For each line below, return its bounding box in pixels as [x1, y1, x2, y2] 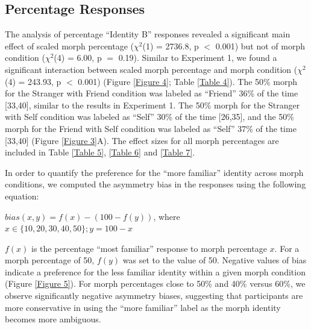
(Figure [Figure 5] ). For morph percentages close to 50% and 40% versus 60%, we [5, 277, 306, 290]
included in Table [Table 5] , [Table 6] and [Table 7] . [5, 146, 195, 158]
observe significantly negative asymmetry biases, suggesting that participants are [5, 289, 303, 302]
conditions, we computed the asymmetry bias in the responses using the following [5, 178, 306, 190]
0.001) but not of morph [215, 39, 306, 52]
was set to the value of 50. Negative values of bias [122, 254, 307, 266]
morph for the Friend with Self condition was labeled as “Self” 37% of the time [5, 122, 297, 134]
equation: [5, 189, 39, 202]
